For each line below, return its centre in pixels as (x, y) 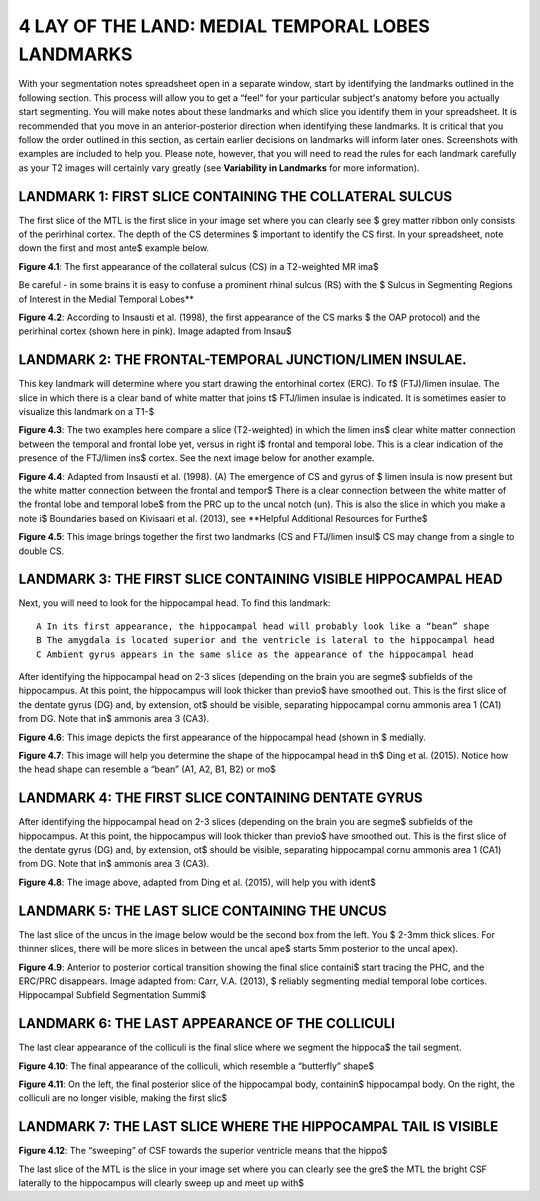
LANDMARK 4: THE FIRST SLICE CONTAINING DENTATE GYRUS (220, 798)
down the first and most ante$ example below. (114, 248)
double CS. (41, 551)
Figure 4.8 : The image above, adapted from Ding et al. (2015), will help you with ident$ (197, 882)
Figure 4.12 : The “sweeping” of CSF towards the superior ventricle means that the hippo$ (203, 1151)
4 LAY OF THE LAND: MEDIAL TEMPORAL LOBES (224, 26)
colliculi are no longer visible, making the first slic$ (123, 1098)
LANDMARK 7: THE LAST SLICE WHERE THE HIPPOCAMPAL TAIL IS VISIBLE (258, 1126)
